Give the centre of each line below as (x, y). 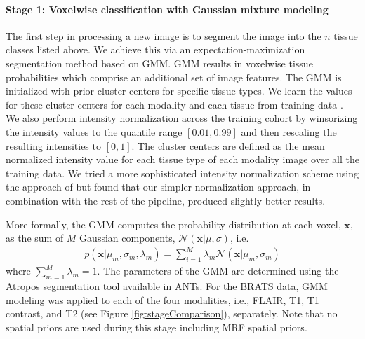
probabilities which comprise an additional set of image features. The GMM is (174, 77)
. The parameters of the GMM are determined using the (218, 271)
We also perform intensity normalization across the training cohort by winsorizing (182, 118)
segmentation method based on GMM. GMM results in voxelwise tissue (159, 63)
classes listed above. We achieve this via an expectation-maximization (155, 49)
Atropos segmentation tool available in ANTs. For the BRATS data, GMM (167, 286)
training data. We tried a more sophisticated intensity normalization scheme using (182, 173)
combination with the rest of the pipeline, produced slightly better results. (166, 200)
